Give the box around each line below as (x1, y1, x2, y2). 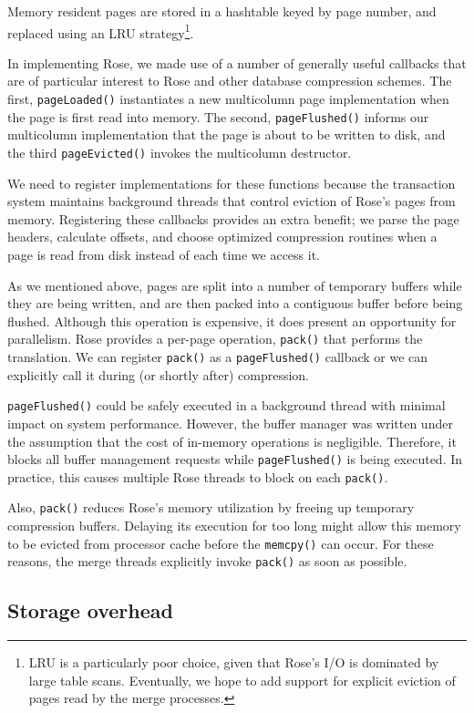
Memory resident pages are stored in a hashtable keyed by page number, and (7, 2, 437, 20)
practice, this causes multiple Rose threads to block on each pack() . (7, 467, 388, 486)
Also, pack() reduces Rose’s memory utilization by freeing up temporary (7, 498, 415, 517)
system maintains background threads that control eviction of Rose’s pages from (7, 191, 456, 211)
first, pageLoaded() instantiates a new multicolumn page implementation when (7, 89, 449, 108)
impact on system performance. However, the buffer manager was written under (7, 413, 453, 432)
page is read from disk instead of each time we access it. (7, 244, 320, 263)
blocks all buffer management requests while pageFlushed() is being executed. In (7, 449, 463, 469)
